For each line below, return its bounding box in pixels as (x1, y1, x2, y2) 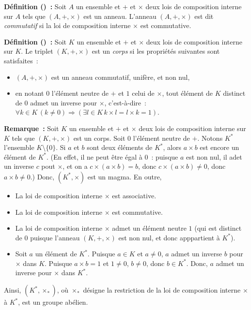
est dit (194, 11, 214, 21)
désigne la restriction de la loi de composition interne (83, 285, 241, 295)
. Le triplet (21, 46, 53, 56)
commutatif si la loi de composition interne (4, 20, 131, 30)
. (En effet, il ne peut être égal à (46, 151, 142, 162)
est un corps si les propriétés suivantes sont (92, 46, 220, 56)
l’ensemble (4, 142, 34, 152)
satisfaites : (4, 55, 38, 65)
